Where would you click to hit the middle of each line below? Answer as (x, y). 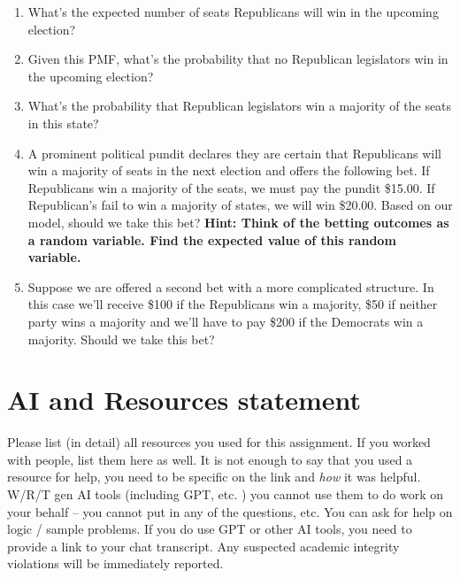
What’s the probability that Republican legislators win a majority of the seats (240, 106)
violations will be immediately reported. (115, 563)
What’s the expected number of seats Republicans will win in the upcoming (233, 12)
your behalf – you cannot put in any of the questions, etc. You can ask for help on (230, 511)
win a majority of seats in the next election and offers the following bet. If (229, 170)
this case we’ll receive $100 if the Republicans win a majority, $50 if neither (233, 304)
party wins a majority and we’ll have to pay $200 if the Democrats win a (226, 321)
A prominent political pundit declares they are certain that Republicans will (235, 153)
